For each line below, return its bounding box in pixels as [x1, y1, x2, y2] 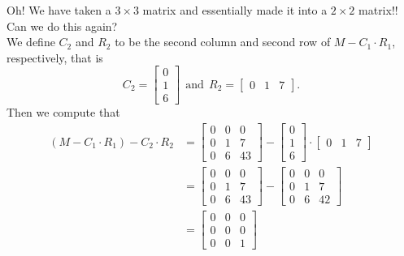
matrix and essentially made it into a [142, 2, 328, 18]
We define [7, 33, 55, 50]
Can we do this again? [7, 17, 118, 34]
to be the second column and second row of [115, 33, 331, 50]
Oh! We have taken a [7, 2, 111, 18]
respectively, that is [7, 49, 103, 66]
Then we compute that [7, 104, 120, 121]
